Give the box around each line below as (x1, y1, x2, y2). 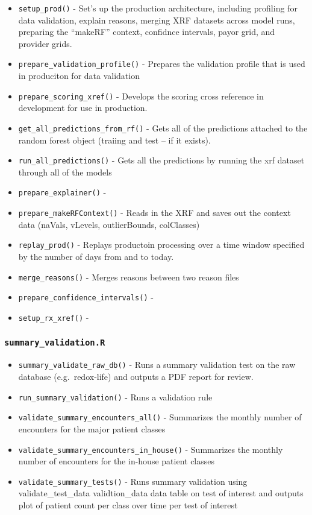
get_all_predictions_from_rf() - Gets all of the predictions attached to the (18, 121, 308, 134)
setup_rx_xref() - (18, 311, 89, 323)
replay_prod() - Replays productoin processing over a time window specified (18, 238, 305, 251)
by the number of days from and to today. (18, 250, 174, 262)
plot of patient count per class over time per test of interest (18, 499, 238, 511)
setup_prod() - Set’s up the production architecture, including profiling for (18, 2, 298, 14)
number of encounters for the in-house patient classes (18, 455, 215, 467)
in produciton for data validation (18, 69, 140, 82)
